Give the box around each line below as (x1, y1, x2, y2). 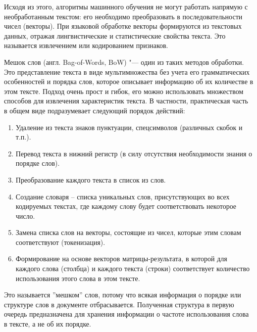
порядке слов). (15, 158, 60, 168)
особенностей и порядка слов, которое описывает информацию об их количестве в (4, 76, 254, 87)
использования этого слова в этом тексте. (15, 273, 140, 283)
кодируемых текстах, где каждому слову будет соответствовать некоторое (15, 201, 237, 211)
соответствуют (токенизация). (15, 237, 105, 247)
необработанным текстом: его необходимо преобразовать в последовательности (4, 11, 243, 21)
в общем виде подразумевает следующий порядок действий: (4, 105, 185, 115)
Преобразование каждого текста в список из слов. (15, 174, 166, 185)
